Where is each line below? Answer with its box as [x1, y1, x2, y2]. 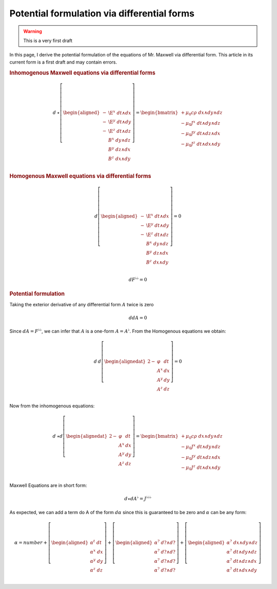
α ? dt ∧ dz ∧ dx [226, 557, 257, 564]
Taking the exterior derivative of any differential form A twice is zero [9, 301, 154, 307]
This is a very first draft [23, 37, 73, 44]
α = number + [14, 539, 48, 545]
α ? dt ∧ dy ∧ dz [226, 548, 257, 555]
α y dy [90, 557, 104, 564]
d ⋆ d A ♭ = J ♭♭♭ [124, 495, 152, 502]
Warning [23, 28, 42, 34]
